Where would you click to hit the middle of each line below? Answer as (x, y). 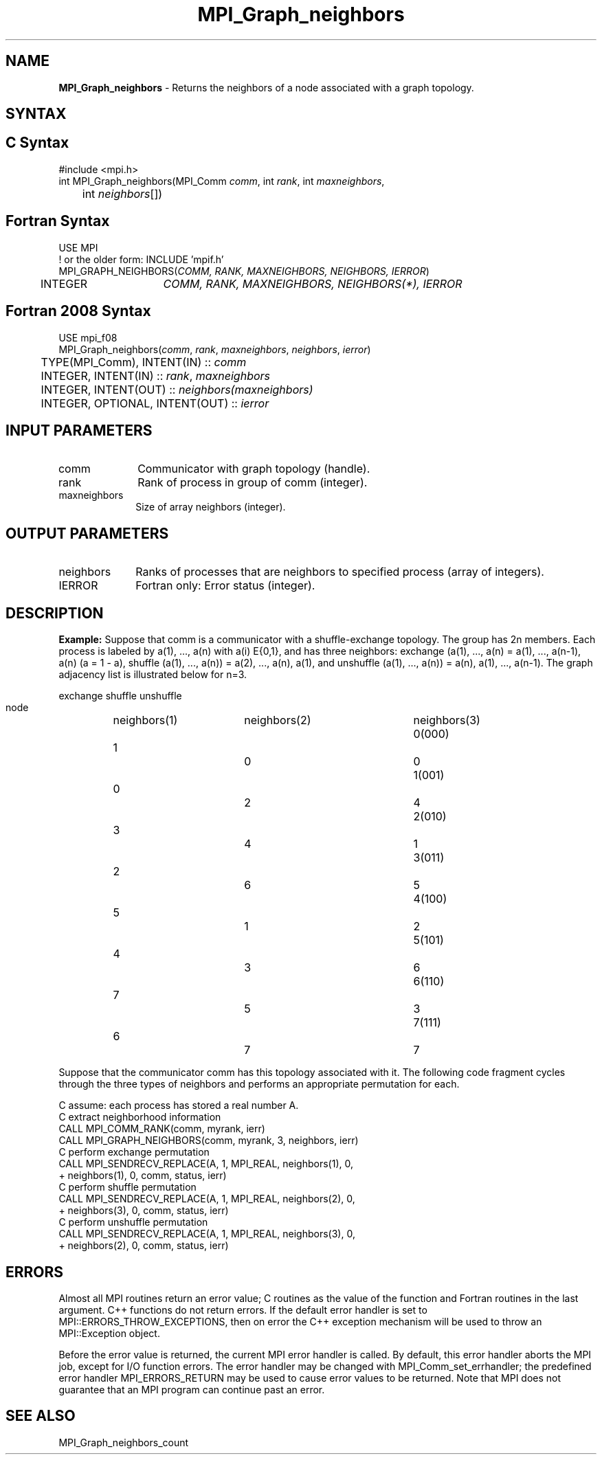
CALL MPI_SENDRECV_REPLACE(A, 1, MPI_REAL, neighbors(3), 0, (207, 1234)
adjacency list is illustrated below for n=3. (153, 675)
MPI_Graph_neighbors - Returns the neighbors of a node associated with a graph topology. (266, 87)
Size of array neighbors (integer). (211, 507)
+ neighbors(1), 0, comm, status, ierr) (143, 1176)
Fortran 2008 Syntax (78, 311)
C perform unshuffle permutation (133, 1222)
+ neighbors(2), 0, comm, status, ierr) (144, 1246)
